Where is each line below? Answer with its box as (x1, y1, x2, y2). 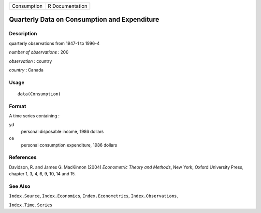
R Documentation (47, 3, 87, 9)
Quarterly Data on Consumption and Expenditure (9, 15, 159, 24)
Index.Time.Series (9, 202, 53, 208)
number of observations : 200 (9, 49, 69, 55)
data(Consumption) (17, 91, 61, 97)
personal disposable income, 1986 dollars (21, 128, 104, 134)
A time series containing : (9, 113, 60, 119)
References (9, 154, 37, 161)
